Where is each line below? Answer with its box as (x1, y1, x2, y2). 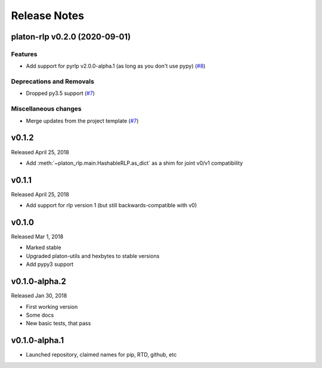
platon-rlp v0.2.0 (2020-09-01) (11, 32, 131, 42)
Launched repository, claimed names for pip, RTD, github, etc (26, 351, 177, 358)
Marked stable (26, 244, 62, 251)
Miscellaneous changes (11, 105, 82, 113)
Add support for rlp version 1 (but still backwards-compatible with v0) (26, 202, 197, 209)
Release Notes (11, 9, 85, 22)
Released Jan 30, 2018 (11, 292, 67, 299)
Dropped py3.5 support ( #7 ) (26, 90, 95, 97)
